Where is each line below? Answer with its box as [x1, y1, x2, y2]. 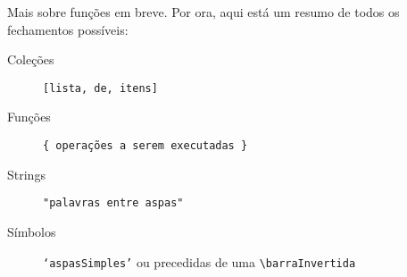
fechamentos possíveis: [7, 20, 129, 38]
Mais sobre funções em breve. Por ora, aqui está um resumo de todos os [7, 3, 400, 21]
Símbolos [7, 222, 56, 240]
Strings [7, 164, 46, 183]
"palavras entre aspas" [43, 197, 184, 210]
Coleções [7, 50, 54, 69]
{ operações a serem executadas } [43, 139, 248, 153]
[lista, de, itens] [43, 81, 158, 95]
